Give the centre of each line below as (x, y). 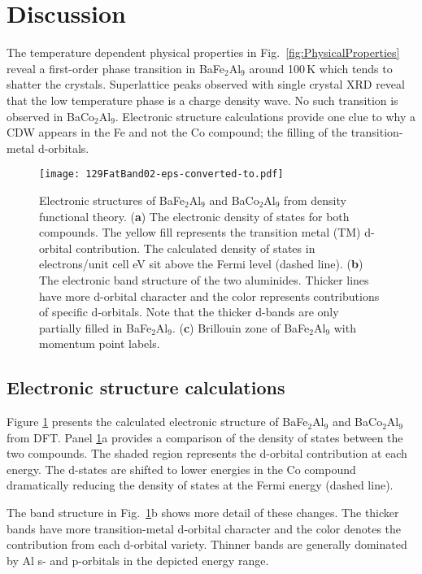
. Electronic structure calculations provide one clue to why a (265, 116)
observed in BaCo (51, 116)
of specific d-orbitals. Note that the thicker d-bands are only (189, 312)
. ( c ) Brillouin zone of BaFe (241, 327)
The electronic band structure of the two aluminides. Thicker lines (204, 279)
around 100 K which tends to (321, 68)
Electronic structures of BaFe (112, 200)
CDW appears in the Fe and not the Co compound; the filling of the (177, 132)
